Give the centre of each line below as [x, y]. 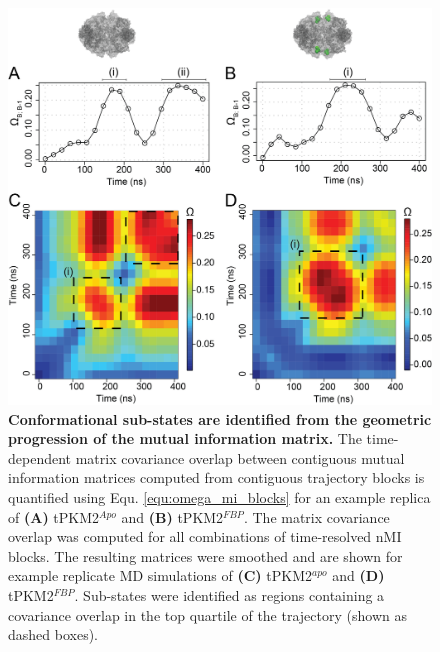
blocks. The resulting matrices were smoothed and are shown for [205, 555]
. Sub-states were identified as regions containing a [229, 595]
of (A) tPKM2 [54, 516]
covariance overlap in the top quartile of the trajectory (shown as [207, 614]
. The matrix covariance [316, 516]
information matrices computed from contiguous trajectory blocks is [216, 477]
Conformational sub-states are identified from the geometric [220, 418]
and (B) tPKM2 [172, 516]
